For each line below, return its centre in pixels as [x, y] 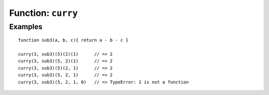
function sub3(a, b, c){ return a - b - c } [73, 40]
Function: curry [44, 13]
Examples [26, 27]
